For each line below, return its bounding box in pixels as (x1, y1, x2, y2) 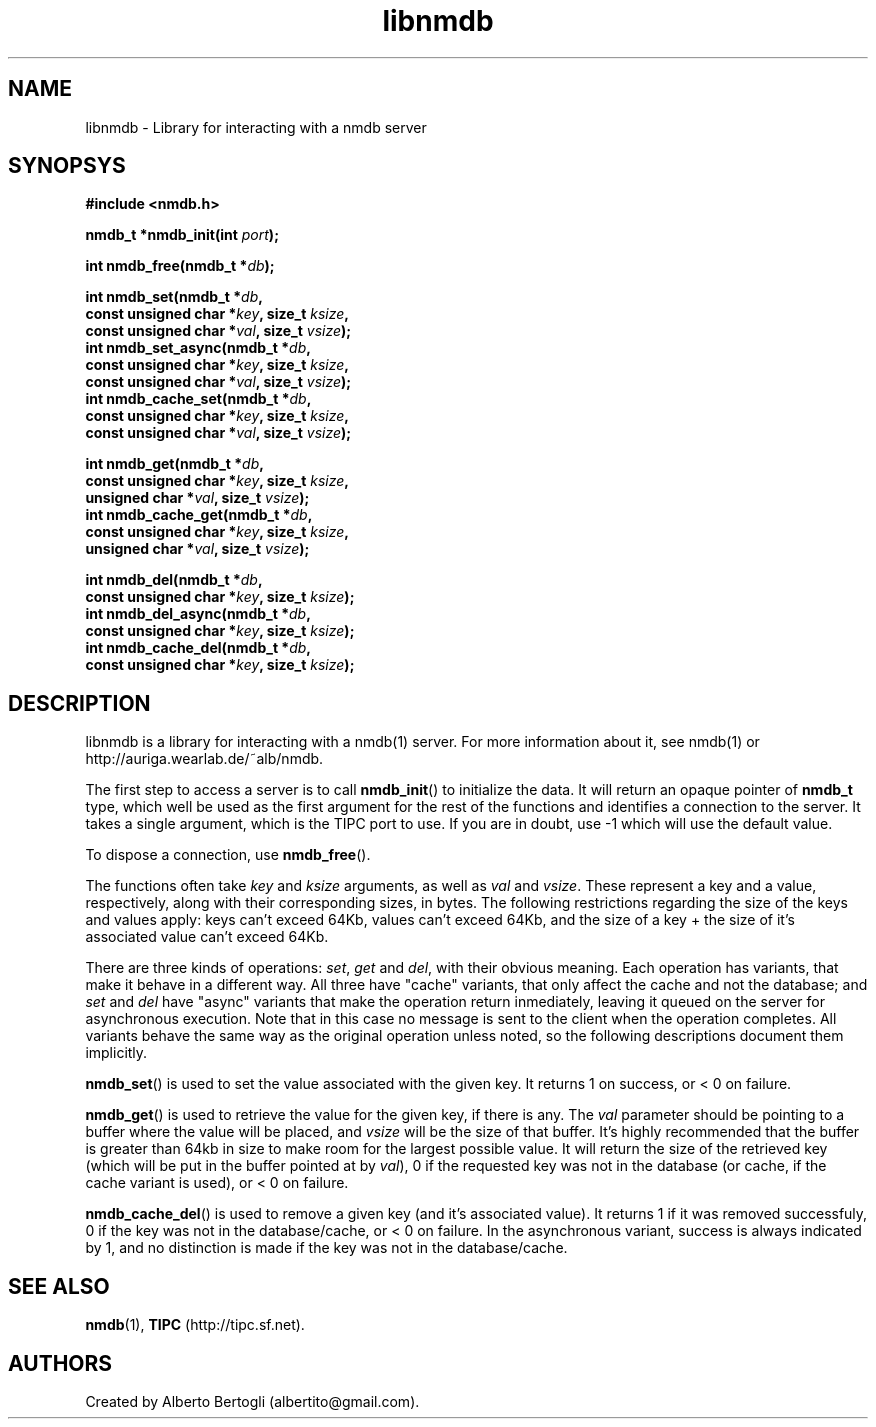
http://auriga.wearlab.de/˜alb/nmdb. (85, 750, 324, 768)
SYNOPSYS (8, 153, 126, 179)
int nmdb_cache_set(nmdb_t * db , (85, 390, 312, 408)
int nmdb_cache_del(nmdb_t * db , (85, 639, 312, 657)
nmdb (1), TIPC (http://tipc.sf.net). (85, 1316, 305, 1334)
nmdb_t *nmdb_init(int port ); (85, 226, 279, 244)
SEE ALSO (8, 1273, 110, 1299)
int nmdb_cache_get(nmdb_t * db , (85, 506, 313, 524)
